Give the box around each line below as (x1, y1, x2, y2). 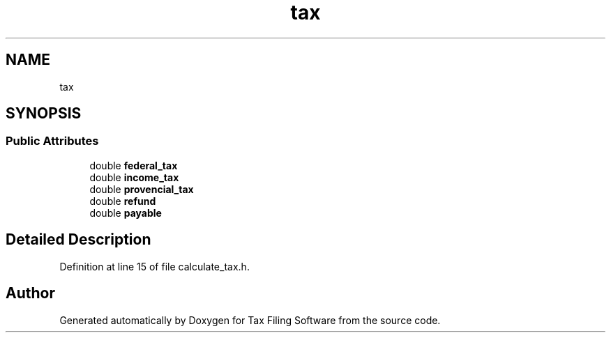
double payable (89, 206, 162, 219)
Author (6, 284, 55, 302)
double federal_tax (89, 159, 178, 171)
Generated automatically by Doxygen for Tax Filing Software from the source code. (59, 314, 441, 326)
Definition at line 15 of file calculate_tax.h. (59, 260, 250, 272)
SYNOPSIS (6, 105, 82, 123)
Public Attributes (6, 134, 99, 148)
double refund (89, 194, 156, 207)
